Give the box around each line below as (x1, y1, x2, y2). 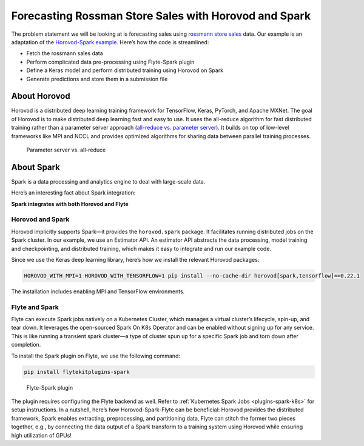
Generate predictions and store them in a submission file (26, 75, 168, 82)
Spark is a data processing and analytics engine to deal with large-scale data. (11, 178, 206, 185)
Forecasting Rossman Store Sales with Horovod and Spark (11, 9, 311, 22)
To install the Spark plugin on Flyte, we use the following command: (11, 352, 180, 359)
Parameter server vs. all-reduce (26, 146, 106, 153)
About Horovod (11, 91, 70, 101)
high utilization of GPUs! (11, 431, 72, 439)
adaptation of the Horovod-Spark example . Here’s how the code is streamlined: (11, 38, 209, 45)
